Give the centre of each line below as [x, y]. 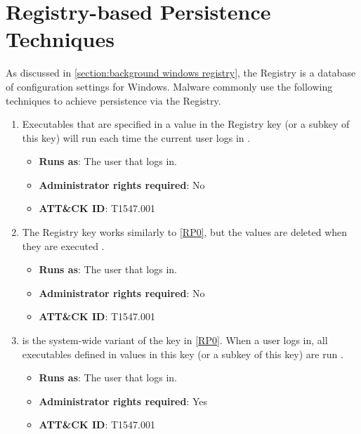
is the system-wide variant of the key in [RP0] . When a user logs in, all [175, 340]
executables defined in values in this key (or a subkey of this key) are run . [183, 354]
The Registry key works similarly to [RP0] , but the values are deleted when [185, 232]
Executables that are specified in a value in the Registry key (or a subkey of [186, 124]
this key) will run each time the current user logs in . [136, 137]
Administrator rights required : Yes [123, 401]
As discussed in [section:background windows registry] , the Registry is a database [181, 73]
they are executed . [63, 245]
